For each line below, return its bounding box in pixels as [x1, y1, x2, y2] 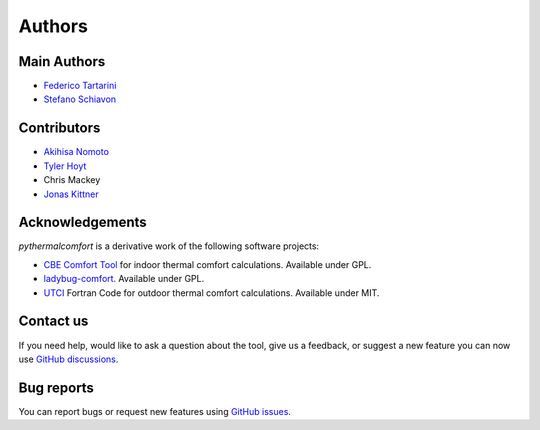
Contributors [18, 120, 101, 137]
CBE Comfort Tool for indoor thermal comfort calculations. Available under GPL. [43, 258, 372, 270]
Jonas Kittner [43, 188, 99, 200]
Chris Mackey [43, 174, 101, 186]
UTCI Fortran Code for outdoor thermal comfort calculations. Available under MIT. [43, 286, 380, 299]
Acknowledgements [18, 214, 147, 231]
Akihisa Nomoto [43, 146, 110, 158]
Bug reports [18, 379, 95, 396]
